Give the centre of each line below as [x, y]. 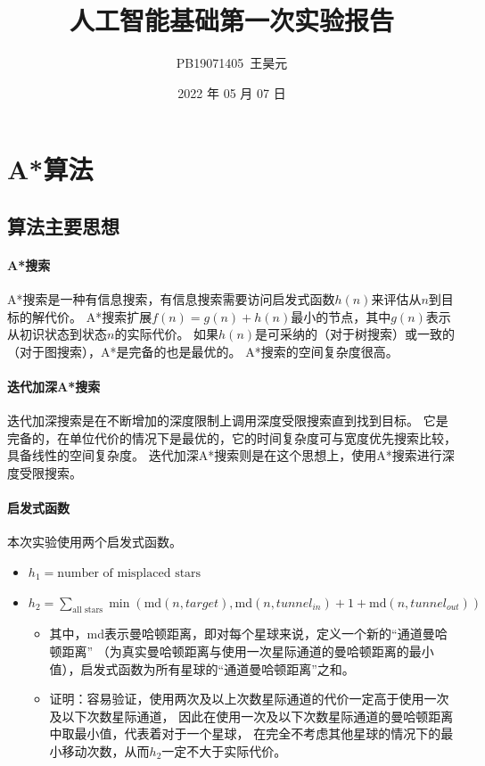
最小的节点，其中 [341, 316]
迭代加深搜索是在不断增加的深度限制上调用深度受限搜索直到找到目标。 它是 [228, 420]
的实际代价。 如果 [167, 334]
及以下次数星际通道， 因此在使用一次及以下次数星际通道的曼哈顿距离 [251, 716]
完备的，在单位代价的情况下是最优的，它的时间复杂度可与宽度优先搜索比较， [232, 437]
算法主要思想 [63, 225]
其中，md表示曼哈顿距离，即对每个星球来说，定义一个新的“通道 [236, 634]
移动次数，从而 [106, 750]
